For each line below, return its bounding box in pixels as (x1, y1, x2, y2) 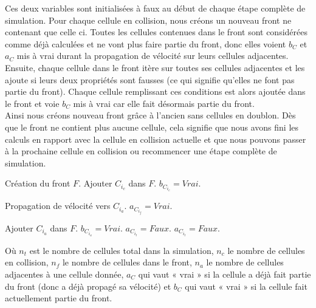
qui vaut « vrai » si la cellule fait (185, 279, 307, 292)
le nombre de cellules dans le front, (62, 256, 192, 269)
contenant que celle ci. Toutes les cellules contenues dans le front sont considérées (5, 26, 307, 38)
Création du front (5, 177, 70, 190)
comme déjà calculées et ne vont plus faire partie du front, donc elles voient (5, 37, 286, 50)
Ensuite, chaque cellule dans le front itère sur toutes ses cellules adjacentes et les (5, 61, 305, 74)
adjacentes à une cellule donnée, (5, 267, 124, 280)
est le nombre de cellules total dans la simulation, (29, 244, 214, 256)
